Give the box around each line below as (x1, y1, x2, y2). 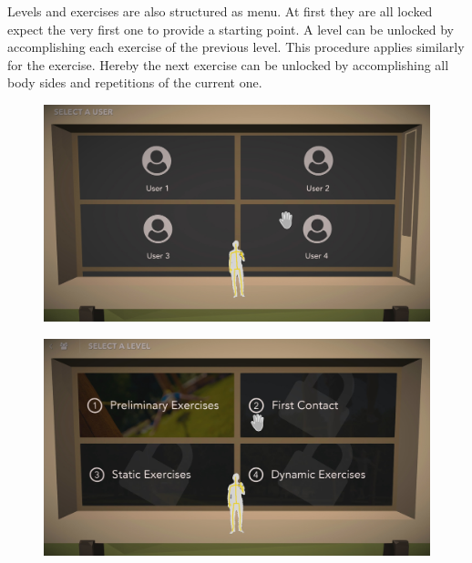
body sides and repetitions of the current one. (7, 73, 262, 92)
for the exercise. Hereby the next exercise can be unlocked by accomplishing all (7, 55, 449, 74)
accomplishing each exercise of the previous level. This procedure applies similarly (7, 37, 465, 56)
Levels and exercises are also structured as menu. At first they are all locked (7, 2, 433, 20)
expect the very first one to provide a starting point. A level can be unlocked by (7, 19, 454, 38)
